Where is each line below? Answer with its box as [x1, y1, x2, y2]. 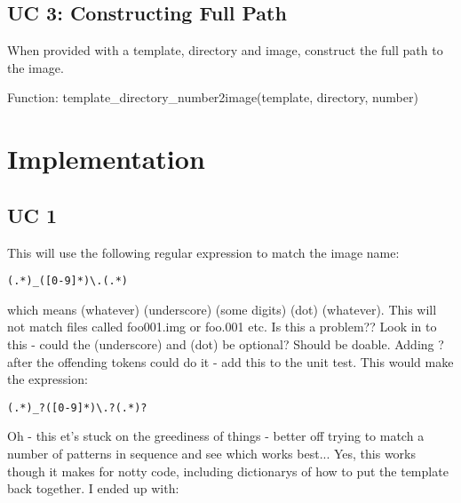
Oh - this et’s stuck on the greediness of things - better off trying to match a [7, 427, 425, 445]
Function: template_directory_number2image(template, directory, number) [7, 88, 418, 107]
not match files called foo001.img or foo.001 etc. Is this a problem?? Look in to [7, 317, 437, 336]
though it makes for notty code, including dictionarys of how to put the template [7, 461, 449, 480]
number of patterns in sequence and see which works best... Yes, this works [7, 444, 417, 463]
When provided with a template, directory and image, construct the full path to [7, 41, 443, 60]
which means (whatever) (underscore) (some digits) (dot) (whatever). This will [7, 299, 437, 318]
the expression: [7, 370, 88, 388]
